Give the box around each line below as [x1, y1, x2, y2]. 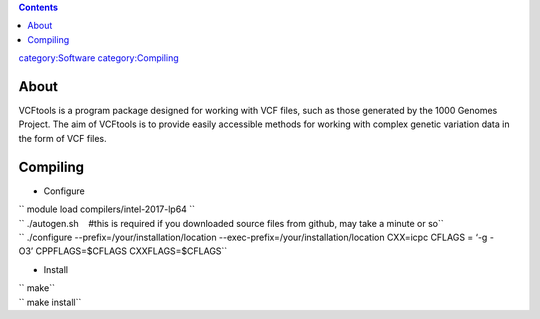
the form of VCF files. [18, 132, 107, 144]
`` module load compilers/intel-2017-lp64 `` [18, 203, 195, 215]
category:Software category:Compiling [18, 52, 179, 64]
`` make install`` [18, 296, 82, 308]
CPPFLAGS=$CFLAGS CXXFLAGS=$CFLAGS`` [35, 245, 228, 257]
